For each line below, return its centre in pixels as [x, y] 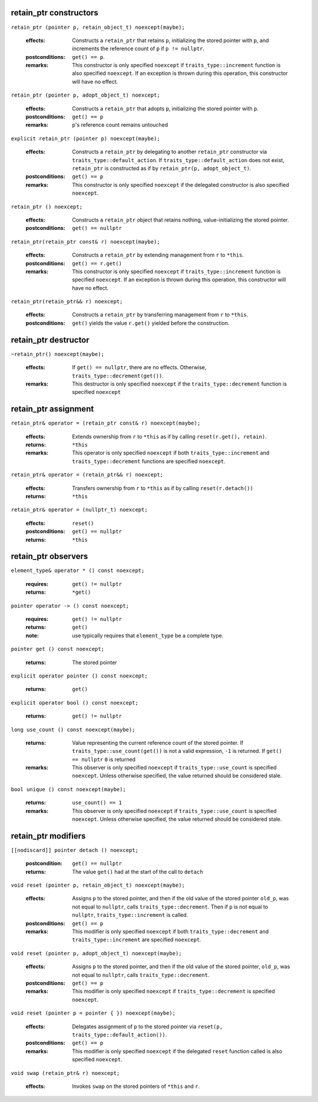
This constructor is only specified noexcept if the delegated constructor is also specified [181, 185]
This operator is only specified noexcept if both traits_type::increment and [171, 453]
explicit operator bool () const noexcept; [74, 703]
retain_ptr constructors [54, 13]
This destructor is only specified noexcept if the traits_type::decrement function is [180, 384]
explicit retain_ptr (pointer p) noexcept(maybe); [85, 138]
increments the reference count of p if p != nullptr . [138, 49]
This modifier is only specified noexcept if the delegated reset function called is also [177, 1051]
